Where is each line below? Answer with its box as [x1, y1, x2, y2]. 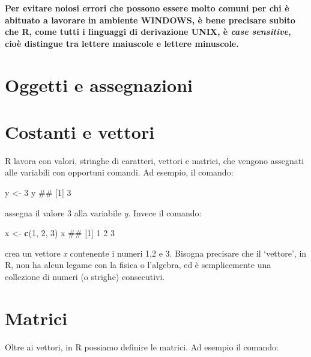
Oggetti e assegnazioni [5, 72, 193, 97]
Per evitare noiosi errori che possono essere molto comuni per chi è [5, 2, 289, 14]
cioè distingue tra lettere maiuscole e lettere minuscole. [5, 37, 239, 49]
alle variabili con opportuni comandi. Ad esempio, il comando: [5, 166, 234, 178]
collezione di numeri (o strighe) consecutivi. [5, 270, 165, 283]
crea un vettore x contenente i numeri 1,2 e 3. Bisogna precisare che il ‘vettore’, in [5, 246, 307, 259]
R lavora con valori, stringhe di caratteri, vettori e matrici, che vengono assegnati [5, 154, 304, 166]
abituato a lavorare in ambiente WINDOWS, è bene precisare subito [5, 13, 295, 26]
